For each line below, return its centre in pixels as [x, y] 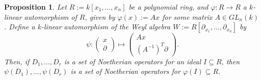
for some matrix [187, 16]
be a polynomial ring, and [168, 7]
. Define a [20, 27]
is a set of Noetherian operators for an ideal [133, 61]
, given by [100, 16]
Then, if [17, 61]
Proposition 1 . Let [35, 7]
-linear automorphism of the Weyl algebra [106, 27]
